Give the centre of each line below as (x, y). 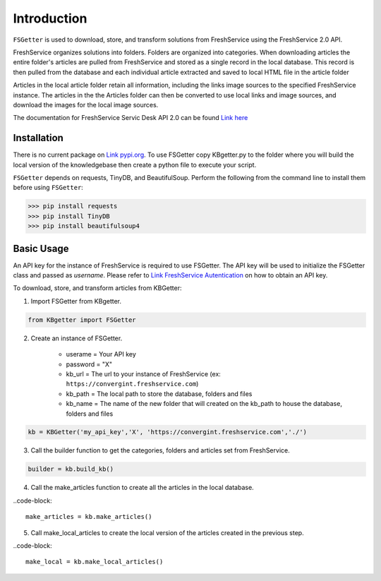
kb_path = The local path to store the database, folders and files (159, 394)
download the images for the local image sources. (86, 104)
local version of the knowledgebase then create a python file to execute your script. (135, 164)
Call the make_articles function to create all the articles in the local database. (142, 488)
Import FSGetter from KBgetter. (76, 301)
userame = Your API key (101, 354)
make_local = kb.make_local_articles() (95, 562)
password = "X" (89, 364)
